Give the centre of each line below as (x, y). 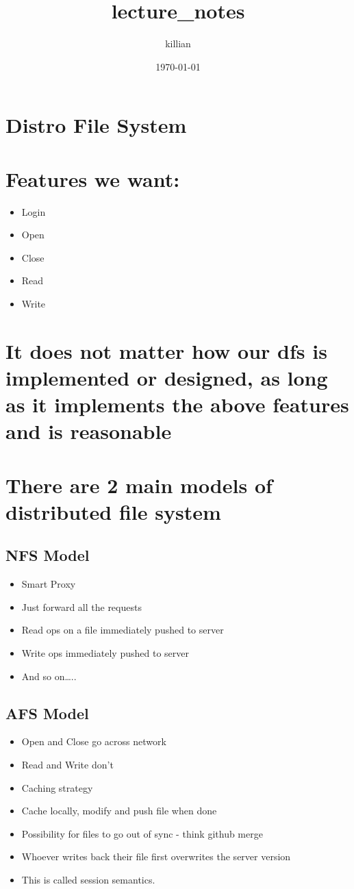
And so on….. (49, 676)
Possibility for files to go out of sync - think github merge (142, 833)
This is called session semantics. (88, 880)
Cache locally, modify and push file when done (119, 811)
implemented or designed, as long (167, 377)
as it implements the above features (177, 404)
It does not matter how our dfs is (166, 350)
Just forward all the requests (81, 606)
